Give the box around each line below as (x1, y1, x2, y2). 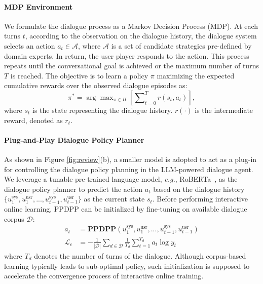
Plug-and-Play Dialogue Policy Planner (4, 134, 144, 145)
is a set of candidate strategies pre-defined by (111, 40, 252, 51)
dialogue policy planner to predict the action (4, 183, 143, 194)
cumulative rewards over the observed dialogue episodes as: (4, 80, 187, 91)
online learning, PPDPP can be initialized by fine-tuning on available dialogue (4, 203, 247, 214)
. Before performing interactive (152, 193, 248, 204)
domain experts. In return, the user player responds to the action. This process (4, 50, 249, 61)
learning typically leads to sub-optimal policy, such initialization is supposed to (4, 260, 250, 271)
